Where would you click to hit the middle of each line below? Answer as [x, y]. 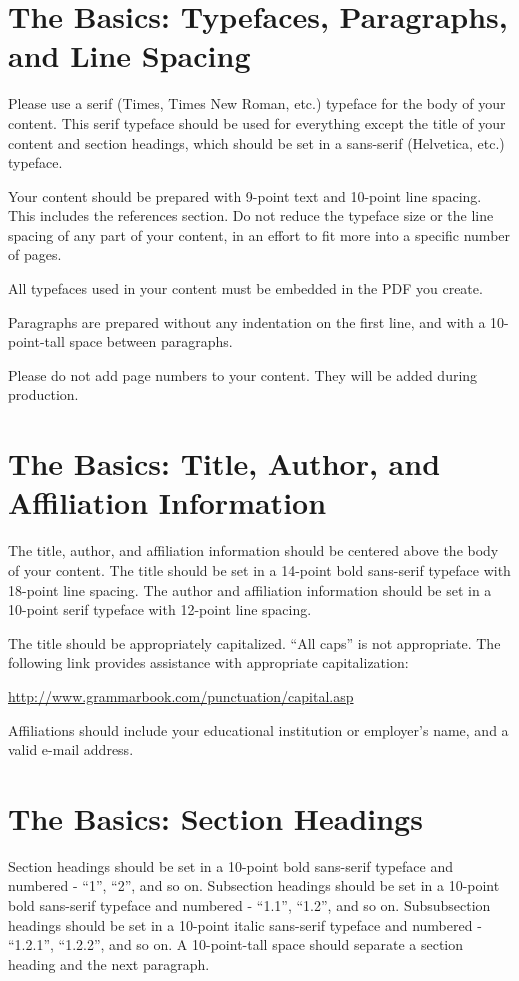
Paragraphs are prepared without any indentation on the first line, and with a [247, 321]
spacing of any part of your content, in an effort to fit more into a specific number [259, 234]
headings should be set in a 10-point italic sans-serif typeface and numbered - [245, 924]
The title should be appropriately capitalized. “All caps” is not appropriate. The [254, 642]
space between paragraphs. [151, 341]
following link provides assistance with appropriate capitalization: [208, 662]
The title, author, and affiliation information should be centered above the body [253, 550]
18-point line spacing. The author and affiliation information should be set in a [250, 589]
